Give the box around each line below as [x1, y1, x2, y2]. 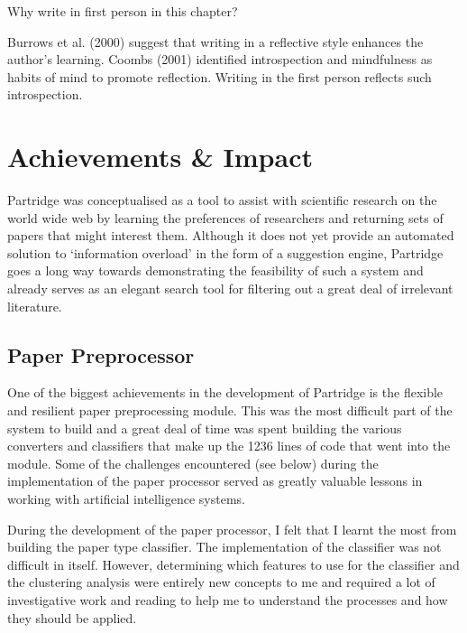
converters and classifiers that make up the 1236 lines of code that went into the [7, 436, 451, 455]
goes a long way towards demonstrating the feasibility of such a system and [7, 261, 424, 280]
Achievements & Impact [7, 138, 313, 175]
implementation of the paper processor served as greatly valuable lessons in [7, 471, 423, 490]
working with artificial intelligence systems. [7, 489, 245, 508]
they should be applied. [7, 608, 137, 627]
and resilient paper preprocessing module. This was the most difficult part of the [7, 401, 453, 420]
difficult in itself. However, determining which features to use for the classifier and [7, 554, 460, 573]
